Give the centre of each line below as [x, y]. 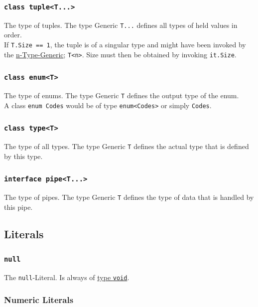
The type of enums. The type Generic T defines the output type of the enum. [122, 95]
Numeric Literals [39, 299]
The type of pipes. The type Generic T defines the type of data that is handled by [129, 197]
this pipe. [18, 207]
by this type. [23, 156]
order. [13, 35]
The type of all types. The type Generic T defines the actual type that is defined [127, 146]
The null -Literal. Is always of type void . [67, 277]
